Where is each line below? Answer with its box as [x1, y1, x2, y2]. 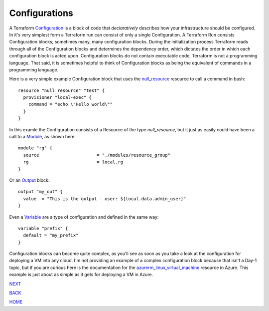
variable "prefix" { [18, 225, 68, 231]
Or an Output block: [9, 177, 50, 183]
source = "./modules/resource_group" [23, 152, 170, 158]
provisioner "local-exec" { [23, 95, 92, 100]
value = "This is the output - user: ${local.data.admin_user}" [23, 196, 186, 202]
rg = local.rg [23, 159, 124, 165]
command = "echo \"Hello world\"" [28, 101, 113, 107]
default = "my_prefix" [23, 233, 79, 238]
